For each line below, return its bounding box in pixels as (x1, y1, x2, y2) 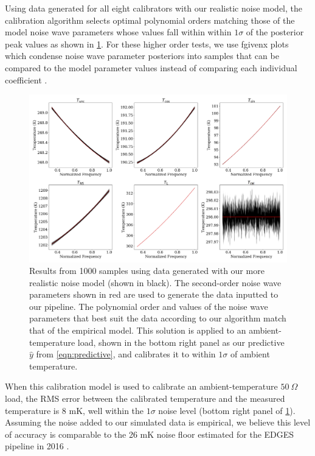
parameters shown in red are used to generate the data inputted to (29, 288, 279, 301)
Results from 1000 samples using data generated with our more (29, 264, 265, 277)
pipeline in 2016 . (5, 440, 69, 452)
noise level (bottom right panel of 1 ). (158, 404, 296, 416)
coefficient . (5, 73, 47, 86)
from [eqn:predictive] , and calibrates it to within (36, 348, 216, 360)
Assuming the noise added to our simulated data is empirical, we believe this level (5, 416, 311, 429)
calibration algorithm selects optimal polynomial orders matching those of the (5, 13, 295, 26)
